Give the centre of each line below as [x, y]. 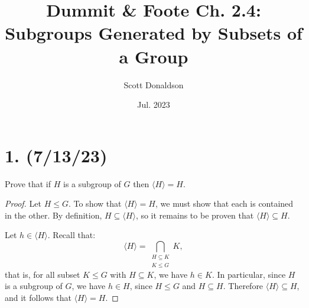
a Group [154, 56]
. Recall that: [71, 235]
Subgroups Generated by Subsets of [154, 33]
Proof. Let [23, 203]
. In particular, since [249, 274]
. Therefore [243, 286]
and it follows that [38, 297]
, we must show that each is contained [224, 203]
